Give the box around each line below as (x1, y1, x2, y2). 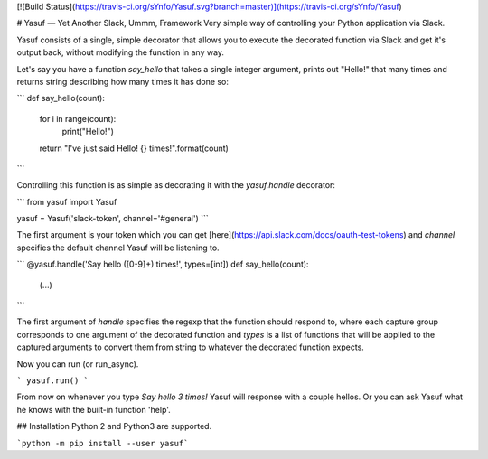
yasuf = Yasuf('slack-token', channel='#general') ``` (16, 213, 210, 224)
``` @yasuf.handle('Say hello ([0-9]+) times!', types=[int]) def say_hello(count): (16, 258, 309, 270)
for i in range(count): (39, 113, 117, 124)
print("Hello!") (61, 126, 115, 137)
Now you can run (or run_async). (16, 358, 139, 370)
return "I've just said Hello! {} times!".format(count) (39, 143, 230, 154)
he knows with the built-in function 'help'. (16, 404, 171, 415)
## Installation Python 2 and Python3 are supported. (16, 421, 212, 432)
